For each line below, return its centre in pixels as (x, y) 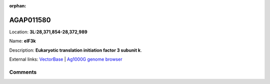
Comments (23, 72)
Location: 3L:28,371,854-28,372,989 (48, 32)
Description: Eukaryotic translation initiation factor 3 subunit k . (75, 50)
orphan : (18, 6)
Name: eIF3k (22, 41)
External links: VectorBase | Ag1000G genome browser (66, 59)
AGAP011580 (30, 20)
